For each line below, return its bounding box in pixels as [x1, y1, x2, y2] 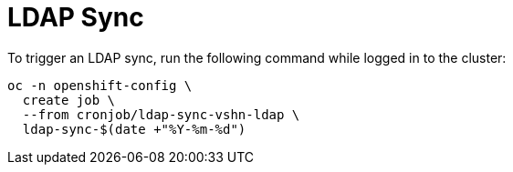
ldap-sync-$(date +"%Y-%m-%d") [22, 121, 246, 137]
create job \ [22, 92, 116, 107]
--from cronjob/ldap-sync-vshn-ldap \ [22, 106, 300, 122]
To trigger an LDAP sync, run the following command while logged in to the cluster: [7, 49, 507, 66]
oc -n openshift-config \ [7, 77, 193, 93]
